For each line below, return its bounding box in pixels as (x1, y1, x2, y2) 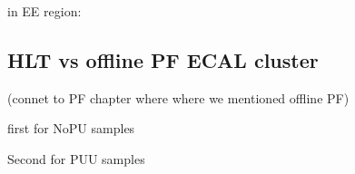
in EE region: (7, 2, 82, 20)
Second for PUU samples (7, 149, 145, 168)
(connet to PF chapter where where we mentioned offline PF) (7, 88, 350, 107)
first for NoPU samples (7, 119, 135, 138)
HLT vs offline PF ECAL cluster (7, 45, 319, 73)
